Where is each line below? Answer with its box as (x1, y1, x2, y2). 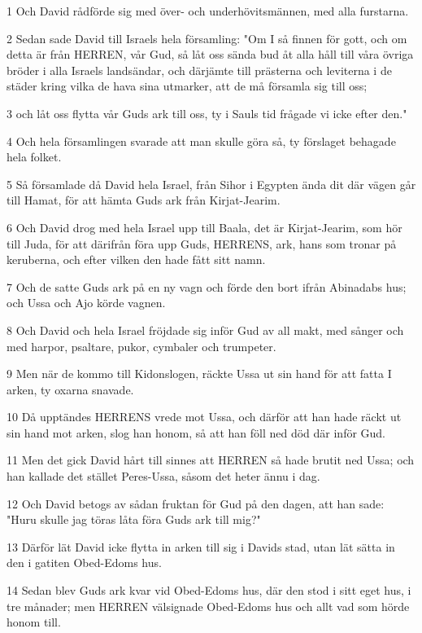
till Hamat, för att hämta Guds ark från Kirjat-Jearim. (7, 191, 281, 209)
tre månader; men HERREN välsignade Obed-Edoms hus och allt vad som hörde (7, 597, 410, 614)
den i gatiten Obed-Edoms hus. (7, 554, 162, 571)
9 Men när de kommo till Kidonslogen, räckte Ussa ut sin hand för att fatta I (7, 365, 392, 382)
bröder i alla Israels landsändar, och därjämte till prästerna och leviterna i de (7, 61, 392, 78)
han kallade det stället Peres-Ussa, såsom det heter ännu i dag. (7, 468, 320, 485)
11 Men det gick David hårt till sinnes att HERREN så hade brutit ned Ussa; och (7, 451, 415, 468)
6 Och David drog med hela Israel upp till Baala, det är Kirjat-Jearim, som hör (7, 218, 402, 235)
